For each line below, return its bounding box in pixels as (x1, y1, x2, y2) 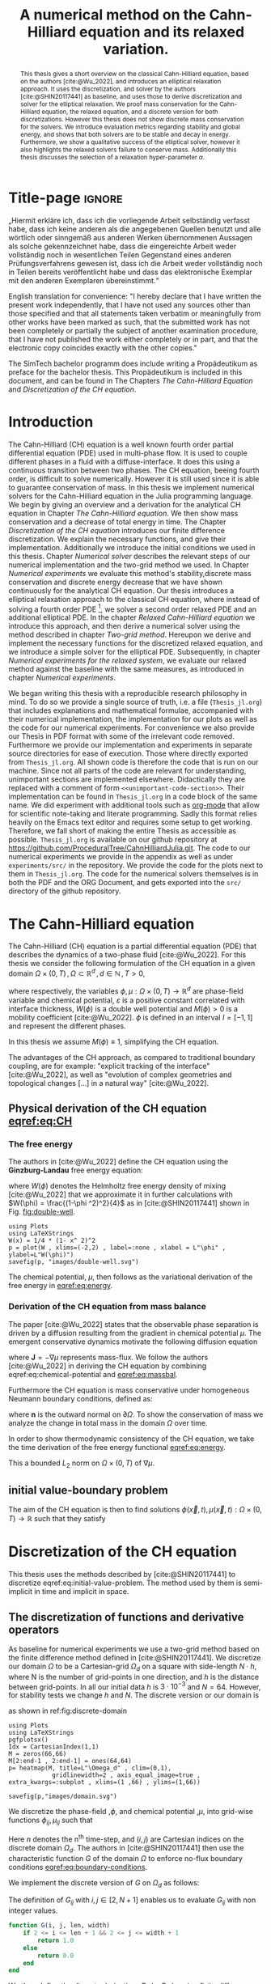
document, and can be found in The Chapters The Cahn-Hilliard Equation (8, 375, 253, 385)
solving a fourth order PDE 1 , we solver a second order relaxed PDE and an (8, 603, 257, 614)
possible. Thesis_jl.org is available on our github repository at (8, 835, 218, 845)
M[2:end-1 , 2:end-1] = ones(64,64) (8, 1757, 132, 1766)
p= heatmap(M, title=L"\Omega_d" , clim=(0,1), (8, 1764, 172, 1773)
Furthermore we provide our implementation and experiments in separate (8, 740, 252, 750)
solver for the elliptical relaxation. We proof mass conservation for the (19, 100, 218, 108)
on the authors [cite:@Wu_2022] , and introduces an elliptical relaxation (19, 77, 222, 86)
